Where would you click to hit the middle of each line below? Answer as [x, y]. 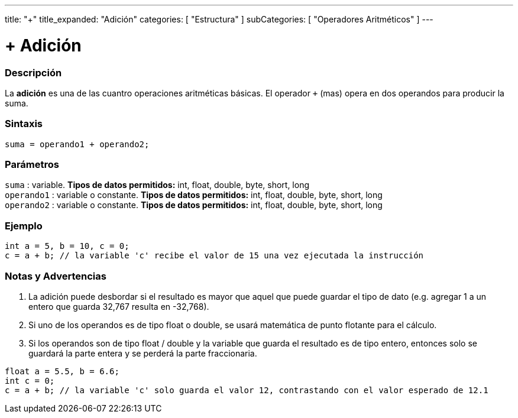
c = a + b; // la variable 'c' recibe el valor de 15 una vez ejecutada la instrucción [214, 256]
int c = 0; [30, 380]
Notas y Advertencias [56, 276]
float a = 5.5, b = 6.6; [62, 371]
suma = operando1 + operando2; [77, 144]
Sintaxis [24, 124]
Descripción [33, 72]
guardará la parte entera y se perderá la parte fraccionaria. [143, 353]
